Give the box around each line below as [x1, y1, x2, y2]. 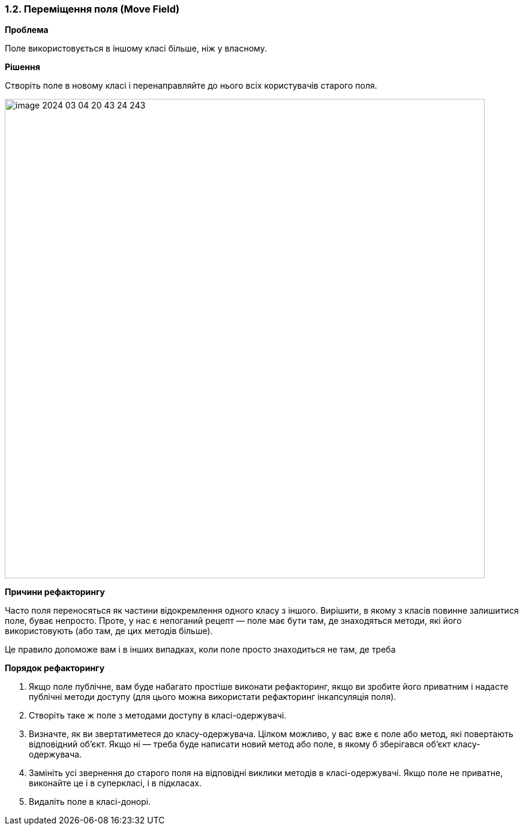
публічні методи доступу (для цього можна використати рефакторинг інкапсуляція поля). [29, 692, 396, 702]
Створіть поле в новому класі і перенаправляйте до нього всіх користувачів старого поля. [5, 80, 377, 91]
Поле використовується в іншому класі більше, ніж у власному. [5, 43, 267, 54]
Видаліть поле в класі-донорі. [29, 796, 151, 807]
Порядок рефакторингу [5, 663, 105, 674]
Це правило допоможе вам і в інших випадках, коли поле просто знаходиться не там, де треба [5, 644, 396, 655]
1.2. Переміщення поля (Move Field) [5, 3, 180, 15]
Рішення [5, 62, 40, 73]
